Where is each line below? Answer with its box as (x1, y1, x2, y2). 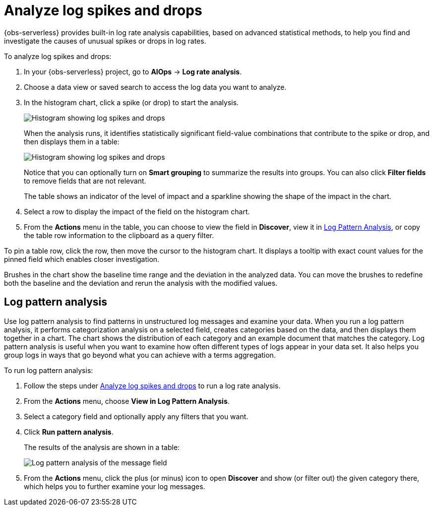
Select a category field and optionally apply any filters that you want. (24, 412, 248, 421)
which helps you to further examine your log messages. (24, 482, 205, 491)
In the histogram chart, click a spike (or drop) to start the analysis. (24, 98, 239, 107)
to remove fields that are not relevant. (24, 176, 146, 185)
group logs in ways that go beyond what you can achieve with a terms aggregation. (4, 350, 276, 359)
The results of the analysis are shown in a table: (24, 443, 180, 451)
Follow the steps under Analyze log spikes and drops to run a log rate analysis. (24, 381, 281, 390)
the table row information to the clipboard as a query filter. (24, 231, 214, 240)
